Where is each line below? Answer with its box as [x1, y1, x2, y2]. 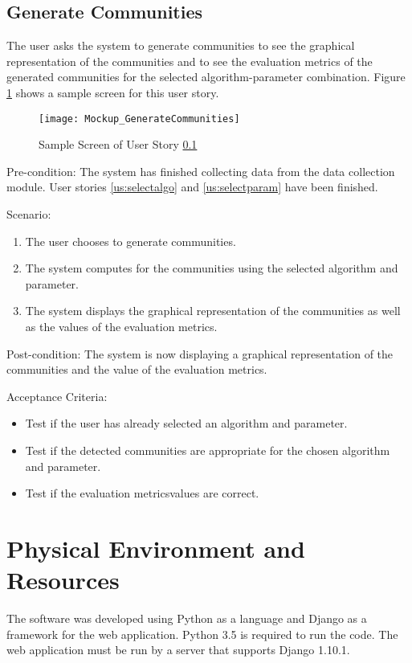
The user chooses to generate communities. [25, 232, 236, 249]
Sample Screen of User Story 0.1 [39, 136, 198, 153]
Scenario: [6, 206, 51, 223]
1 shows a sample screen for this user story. [6, 84, 219, 100]
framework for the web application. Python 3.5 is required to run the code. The [6, 625, 398, 642]
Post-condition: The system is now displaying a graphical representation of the [6, 345, 394, 362]
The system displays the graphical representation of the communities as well [25, 302, 401, 319]
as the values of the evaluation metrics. [25, 317, 218, 334]
